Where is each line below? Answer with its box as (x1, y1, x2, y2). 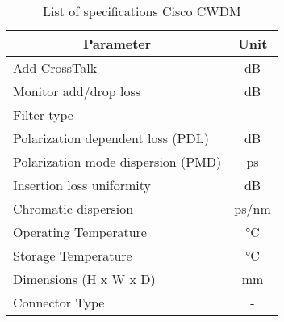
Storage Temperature (13, 246, 132, 265)
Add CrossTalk (13, 58, 98, 77)
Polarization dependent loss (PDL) (13, 129, 209, 147)
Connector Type (13, 293, 105, 311)
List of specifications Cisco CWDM (43, 2, 241, 20)
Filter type (13, 105, 73, 124)
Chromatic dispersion (13, 199, 134, 218)
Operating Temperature (13, 222, 147, 241)
